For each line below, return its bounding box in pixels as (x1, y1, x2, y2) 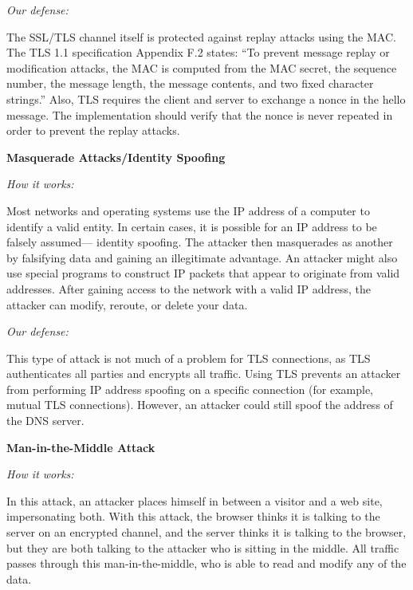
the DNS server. (6, 412, 85, 429)
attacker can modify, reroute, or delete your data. (6, 296, 248, 313)
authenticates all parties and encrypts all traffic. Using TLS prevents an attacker (6, 365, 401, 382)
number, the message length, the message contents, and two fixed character (6, 75, 374, 92)
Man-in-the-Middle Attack (6, 439, 155, 455)
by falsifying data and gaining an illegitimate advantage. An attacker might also (6, 249, 398, 265)
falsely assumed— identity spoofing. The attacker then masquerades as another (6, 234, 393, 250)
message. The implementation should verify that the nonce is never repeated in (6, 106, 393, 123)
